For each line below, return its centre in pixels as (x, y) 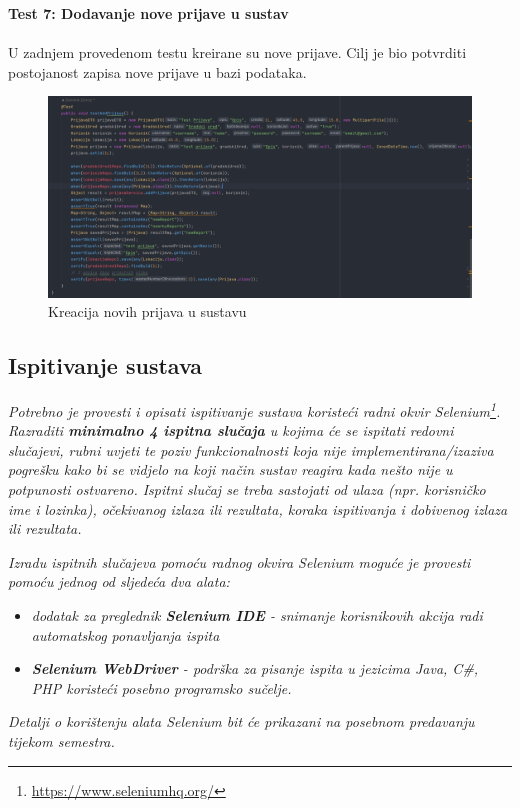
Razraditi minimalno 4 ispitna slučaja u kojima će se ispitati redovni (231, 430)
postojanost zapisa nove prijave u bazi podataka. (157, 71)
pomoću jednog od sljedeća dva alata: (119, 581)
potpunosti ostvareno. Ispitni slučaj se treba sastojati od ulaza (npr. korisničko (247, 489)
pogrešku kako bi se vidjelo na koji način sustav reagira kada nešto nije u (230, 469)
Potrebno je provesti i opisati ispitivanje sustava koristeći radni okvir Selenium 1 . (254, 409)
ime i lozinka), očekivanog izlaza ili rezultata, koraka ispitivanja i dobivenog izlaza (258, 508)
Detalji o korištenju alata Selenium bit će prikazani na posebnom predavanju (241, 721)
